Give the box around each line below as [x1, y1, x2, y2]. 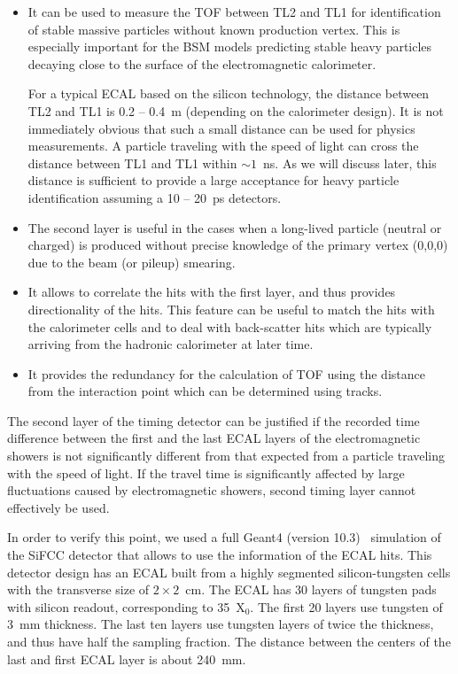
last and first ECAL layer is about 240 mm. [7, 649, 246, 668]
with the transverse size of [7, 580, 150, 599]
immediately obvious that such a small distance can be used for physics [27, 119, 415, 137]
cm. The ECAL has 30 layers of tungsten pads [185, 580, 437, 599]
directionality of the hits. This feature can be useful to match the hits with [27, 299, 435, 318]
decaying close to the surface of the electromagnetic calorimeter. [27, 54, 376, 73]
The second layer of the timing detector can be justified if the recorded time [7, 411, 420, 430]
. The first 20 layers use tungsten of [250, 597, 443, 616]
